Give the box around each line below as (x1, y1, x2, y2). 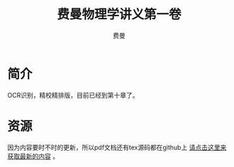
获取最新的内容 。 (7, 151, 59, 160)
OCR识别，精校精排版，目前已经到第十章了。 (7, 91, 139, 99)
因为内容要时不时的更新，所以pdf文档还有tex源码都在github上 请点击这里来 (7, 143, 227, 151)
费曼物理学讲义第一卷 (56, 6, 182, 23)
